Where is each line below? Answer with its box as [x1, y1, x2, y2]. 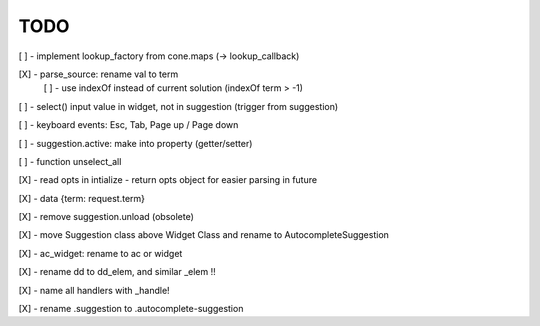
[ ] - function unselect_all [18, 155, 122, 167]
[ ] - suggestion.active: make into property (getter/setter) [18, 137, 253, 149]
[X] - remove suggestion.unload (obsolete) [18, 211, 195, 223]
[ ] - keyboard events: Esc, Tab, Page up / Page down [18, 119, 239, 131]
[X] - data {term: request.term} [18, 192, 145, 204]
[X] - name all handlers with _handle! [18, 284, 170, 296]
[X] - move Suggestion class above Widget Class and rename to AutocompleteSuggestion [18, 229, 390, 241]
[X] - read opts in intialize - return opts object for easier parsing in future [18, 174, 318, 186]
